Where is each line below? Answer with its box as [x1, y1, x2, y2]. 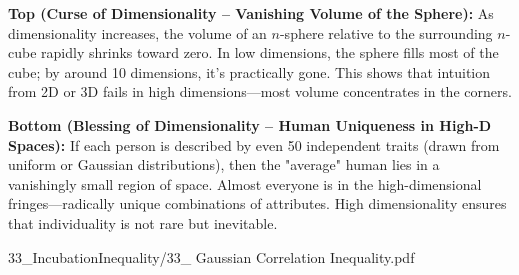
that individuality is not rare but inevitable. [8, 212, 278, 233]
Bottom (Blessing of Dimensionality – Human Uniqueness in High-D [8, 114, 492, 135]
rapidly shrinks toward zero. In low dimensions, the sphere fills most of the [41, 42, 499, 63]
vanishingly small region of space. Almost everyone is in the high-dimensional [8, 173, 482, 194]
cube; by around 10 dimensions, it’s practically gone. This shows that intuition [8, 61, 491, 82]
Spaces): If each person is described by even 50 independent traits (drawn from [8, 134, 500, 155]
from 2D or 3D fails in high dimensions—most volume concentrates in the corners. [8, 81, 512, 102]
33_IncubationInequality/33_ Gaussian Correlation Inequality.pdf [8, 246, 415, 267]
